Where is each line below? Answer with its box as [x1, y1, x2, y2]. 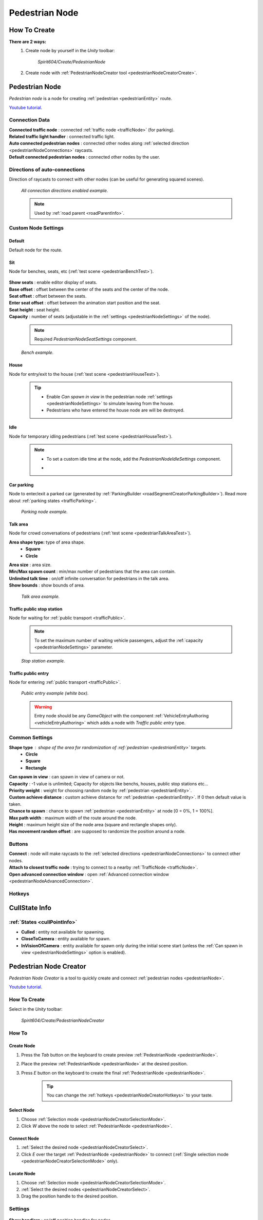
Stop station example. [21, 658, 65, 664]
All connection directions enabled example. [21, 187, 108, 193]
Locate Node [9, 1171, 36, 1177]
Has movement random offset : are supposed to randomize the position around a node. [9, 829, 186, 834]
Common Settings [9, 734, 53, 741]
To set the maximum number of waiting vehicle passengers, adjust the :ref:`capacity [34, 637, 203, 643]
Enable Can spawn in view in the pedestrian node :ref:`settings [46, 393, 173, 400]
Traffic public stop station [9, 606, 63, 612]
